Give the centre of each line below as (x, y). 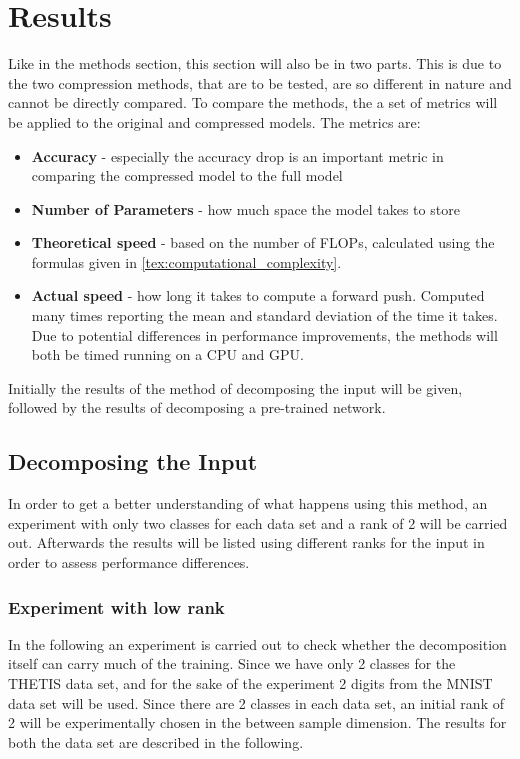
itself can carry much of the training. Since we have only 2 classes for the (232, 663)
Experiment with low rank (116, 606)
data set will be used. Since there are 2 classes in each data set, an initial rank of (256, 702)
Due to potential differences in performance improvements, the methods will (264, 334)
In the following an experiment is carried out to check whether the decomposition (257, 643)
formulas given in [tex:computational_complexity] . (186, 261)
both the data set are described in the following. (156, 741)
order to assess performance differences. (129, 562)
